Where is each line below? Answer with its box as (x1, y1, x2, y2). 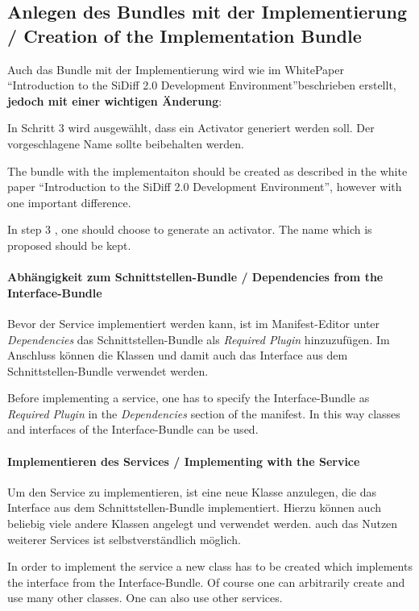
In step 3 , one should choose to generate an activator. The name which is (7, 221, 372, 238)
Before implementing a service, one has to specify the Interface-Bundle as (7, 389, 370, 406)
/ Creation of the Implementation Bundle (7, 23, 362, 48)
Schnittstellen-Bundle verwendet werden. (7, 362, 209, 379)
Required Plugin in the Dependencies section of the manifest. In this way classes (7, 405, 400, 422)
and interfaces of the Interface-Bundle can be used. (7, 421, 259, 438)
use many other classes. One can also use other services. (7, 589, 283, 606)
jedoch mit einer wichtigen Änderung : (7, 92, 222, 109)
